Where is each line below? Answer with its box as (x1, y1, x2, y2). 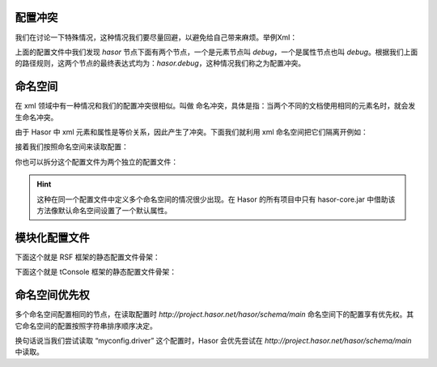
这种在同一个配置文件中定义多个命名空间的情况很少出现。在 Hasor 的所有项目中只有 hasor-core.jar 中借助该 (36, 194, 396, 204)
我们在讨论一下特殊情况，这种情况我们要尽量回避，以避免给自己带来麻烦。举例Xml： (15, 32, 298, 42)
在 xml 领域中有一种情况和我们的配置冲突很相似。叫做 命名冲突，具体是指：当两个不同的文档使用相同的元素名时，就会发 (15, 101, 416, 111)
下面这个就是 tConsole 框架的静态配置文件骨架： (15, 267, 177, 277)
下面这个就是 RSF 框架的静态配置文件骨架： (15, 252, 161, 262)
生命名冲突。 (15, 112, 58, 122)
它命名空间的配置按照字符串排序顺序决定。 (15, 321, 157, 331)
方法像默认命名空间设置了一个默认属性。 (36, 205, 172, 215)
